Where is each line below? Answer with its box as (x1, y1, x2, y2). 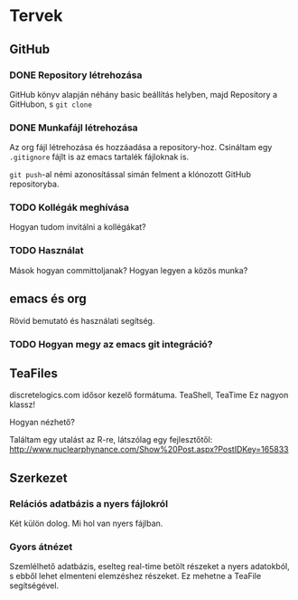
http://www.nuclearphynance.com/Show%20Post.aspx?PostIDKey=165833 (9, 444, 289, 455)
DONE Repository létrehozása (9, 69, 143, 81)
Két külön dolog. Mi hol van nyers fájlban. (9, 518, 163, 529)
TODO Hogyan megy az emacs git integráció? (9, 338, 213, 350)
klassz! (9, 399, 36, 410)
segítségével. (9, 580, 60, 591)
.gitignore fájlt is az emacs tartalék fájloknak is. (9, 151, 190, 163)
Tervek (9, 5, 63, 26)
